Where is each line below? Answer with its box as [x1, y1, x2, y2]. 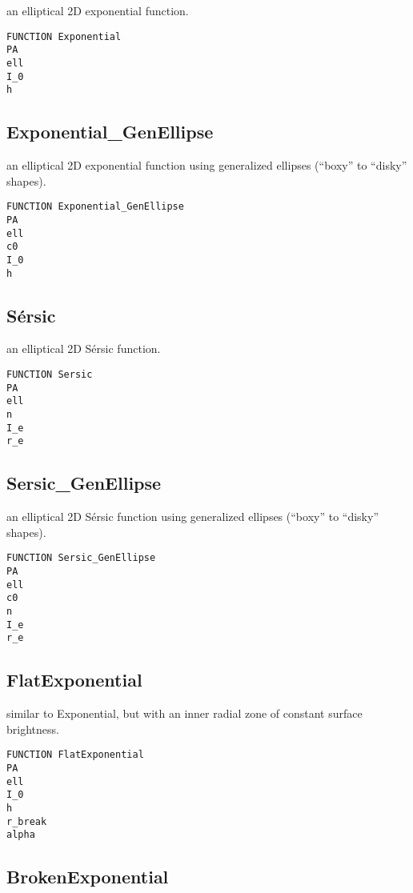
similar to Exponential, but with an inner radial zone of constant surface [6, 705, 363, 722]
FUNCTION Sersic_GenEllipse [6, 552, 156, 564]
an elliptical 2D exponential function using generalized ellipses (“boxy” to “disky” [6, 157, 407, 174]
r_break [6, 815, 47, 827]
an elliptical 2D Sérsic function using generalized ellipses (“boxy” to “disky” [6, 508, 379, 525]
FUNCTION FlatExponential [6, 749, 144, 761]
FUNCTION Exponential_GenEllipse [6, 201, 184, 213]
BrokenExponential [6, 864, 169, 889]
